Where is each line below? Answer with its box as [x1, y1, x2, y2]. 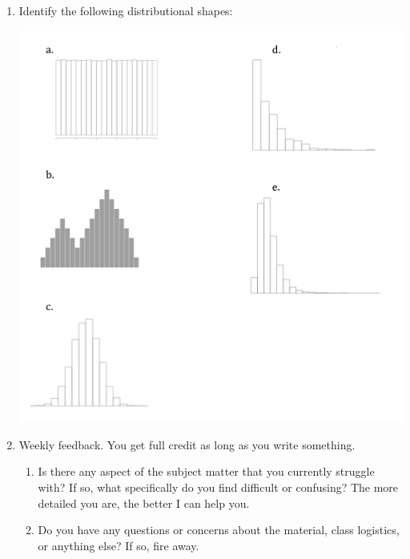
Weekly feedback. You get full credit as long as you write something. [18, 436, 356, 452]
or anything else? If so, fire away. [38, 537, 199, 553]
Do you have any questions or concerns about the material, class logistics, [38, 521, 400, 538]
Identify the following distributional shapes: [18, 2, 233, 18]
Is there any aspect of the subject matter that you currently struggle [38, 463, 375, 480]
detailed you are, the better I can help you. [38, 494, 250, 511]
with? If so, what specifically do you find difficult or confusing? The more [38, 479, 399, 496]
